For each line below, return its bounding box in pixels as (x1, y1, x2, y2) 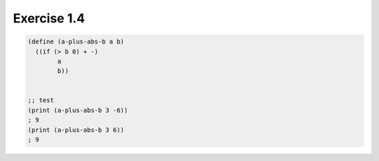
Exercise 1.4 (13, 10, 86, 26)
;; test (27, 97, 54, 104)
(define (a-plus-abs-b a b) (27, 38, 124, 45)
